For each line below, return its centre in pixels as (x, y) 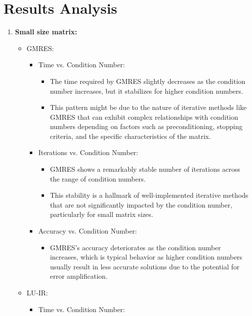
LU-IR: (37, 292)
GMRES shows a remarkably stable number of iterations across (145, 169)
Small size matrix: (46, 32)
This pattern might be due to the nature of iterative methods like (148, 107)
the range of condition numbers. (98, 178)
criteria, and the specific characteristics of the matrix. (130, 136)
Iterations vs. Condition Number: (88, 152)
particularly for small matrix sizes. (102, 214)
